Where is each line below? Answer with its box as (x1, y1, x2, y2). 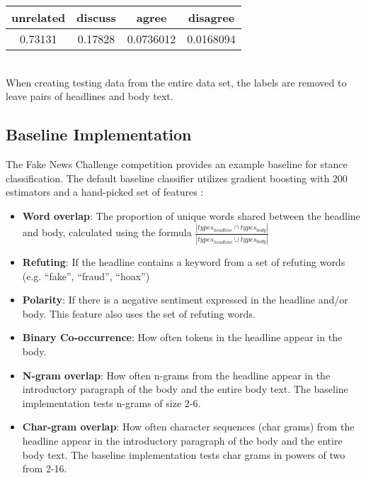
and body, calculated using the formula (22, 225, 192, 240)
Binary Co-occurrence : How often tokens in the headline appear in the (22, 330, 343, 345)
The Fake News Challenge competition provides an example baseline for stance (6, 156, 348, 171)
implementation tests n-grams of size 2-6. (22, 395, 201, 410)
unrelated (11, 9, 66, 26)
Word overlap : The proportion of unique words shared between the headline (22, 208, 360, 223)
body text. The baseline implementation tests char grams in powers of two (22, 447, 345, 462)
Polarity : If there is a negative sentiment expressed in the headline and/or (22, 292, 348, 307)
